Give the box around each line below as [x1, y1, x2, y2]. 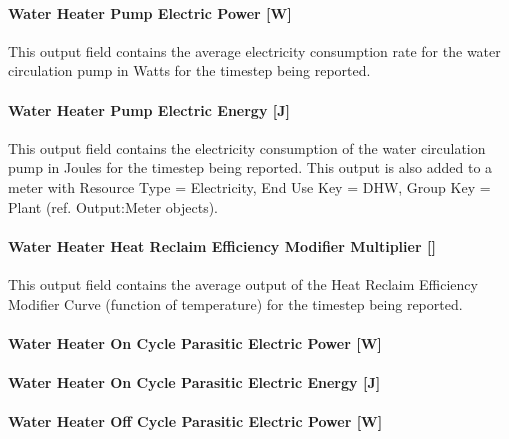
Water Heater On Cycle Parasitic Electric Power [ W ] [8, 332, 382, 353]
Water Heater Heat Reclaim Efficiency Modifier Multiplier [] [8, 235, 436, 256]
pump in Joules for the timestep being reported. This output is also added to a [8, 157, 493, 178]
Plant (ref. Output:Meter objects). [8, 196, 218, 217]
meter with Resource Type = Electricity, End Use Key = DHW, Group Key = [8, 176, 491, 197]
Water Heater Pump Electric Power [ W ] [8, 2, 292, 23]
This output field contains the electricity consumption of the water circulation [8, 137, 486, 158]
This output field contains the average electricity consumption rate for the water [8, 40, 501, 61]
